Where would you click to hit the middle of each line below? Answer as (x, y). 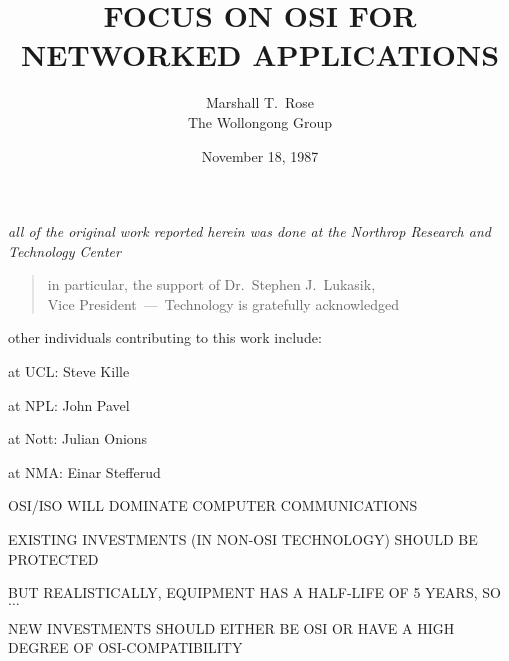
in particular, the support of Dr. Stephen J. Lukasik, (211, 284)
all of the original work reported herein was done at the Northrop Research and (249, 231)
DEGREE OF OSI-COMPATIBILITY (125, 647)
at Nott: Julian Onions (78, 438)
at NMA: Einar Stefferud (84, 471)
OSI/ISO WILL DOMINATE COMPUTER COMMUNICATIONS (213, 505)
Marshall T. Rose (260, 102)
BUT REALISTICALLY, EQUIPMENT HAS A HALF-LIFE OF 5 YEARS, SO (254, 592)
